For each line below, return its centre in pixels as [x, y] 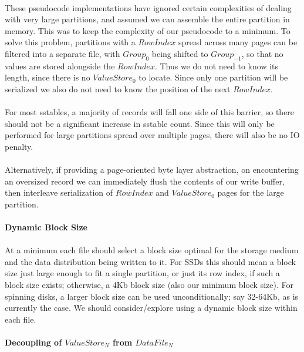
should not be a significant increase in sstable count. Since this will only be [140, 123]
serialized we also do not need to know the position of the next [118, 88]
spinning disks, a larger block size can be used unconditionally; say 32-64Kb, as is [152, 296]
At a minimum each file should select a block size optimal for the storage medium [152, 250]
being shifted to [180, 53]
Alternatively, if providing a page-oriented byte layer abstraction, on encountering [152, 170]
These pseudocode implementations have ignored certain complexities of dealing [148, 7]
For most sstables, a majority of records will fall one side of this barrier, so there [150, 112]
